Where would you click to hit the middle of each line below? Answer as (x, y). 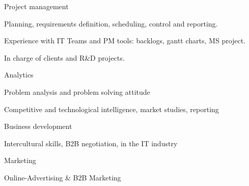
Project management (36, 6)
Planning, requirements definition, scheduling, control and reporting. (111, 23)
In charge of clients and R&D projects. (64, 57)
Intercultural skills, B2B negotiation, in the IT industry (91, 143)
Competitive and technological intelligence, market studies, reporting (112, 109)
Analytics (19, 75)
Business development (38, 126)
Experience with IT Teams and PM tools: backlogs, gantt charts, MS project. (125, 41)
